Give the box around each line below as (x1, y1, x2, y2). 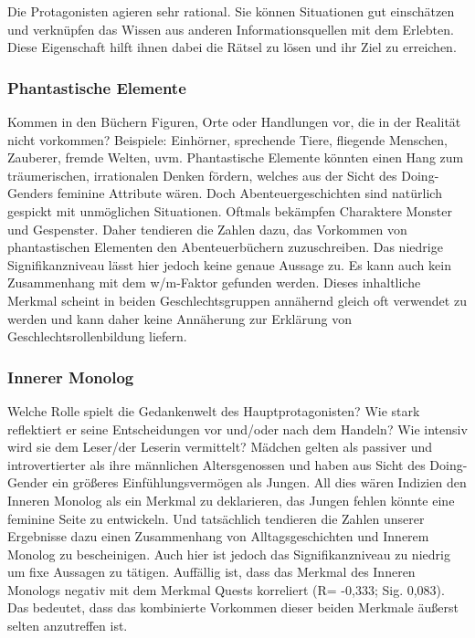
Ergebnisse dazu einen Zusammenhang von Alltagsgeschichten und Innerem (7, 527, 429, 546)
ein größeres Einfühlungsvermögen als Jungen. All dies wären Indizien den (52, 473, 467, 492)
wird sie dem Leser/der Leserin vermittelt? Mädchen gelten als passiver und (7, 437, 432, 456)
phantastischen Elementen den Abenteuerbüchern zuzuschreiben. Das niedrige (7, 237, 443, 256)
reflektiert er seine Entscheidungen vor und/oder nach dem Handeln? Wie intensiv (7, 419, 468, 438)
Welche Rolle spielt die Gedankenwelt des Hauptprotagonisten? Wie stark (7, 401, 420, 420)
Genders (7, 183, 53, 203)
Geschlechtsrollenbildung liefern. (7, 327, 187, 346)
